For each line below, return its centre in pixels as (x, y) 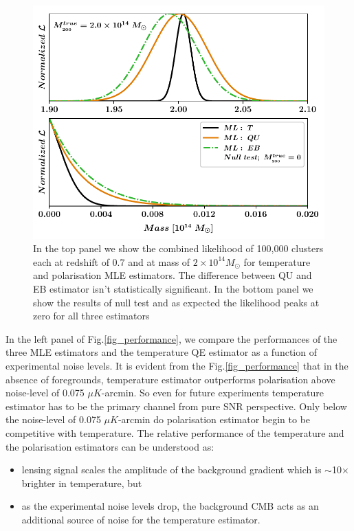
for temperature (277, 261)
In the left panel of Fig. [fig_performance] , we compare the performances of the (172, 338)
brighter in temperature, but (82, 483)
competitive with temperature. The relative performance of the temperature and (175, 433)
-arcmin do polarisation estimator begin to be (214, 419)
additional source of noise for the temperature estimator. (141, 519)
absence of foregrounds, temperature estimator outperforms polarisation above (170, 379)
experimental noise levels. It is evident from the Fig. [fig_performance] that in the (177, 366)
